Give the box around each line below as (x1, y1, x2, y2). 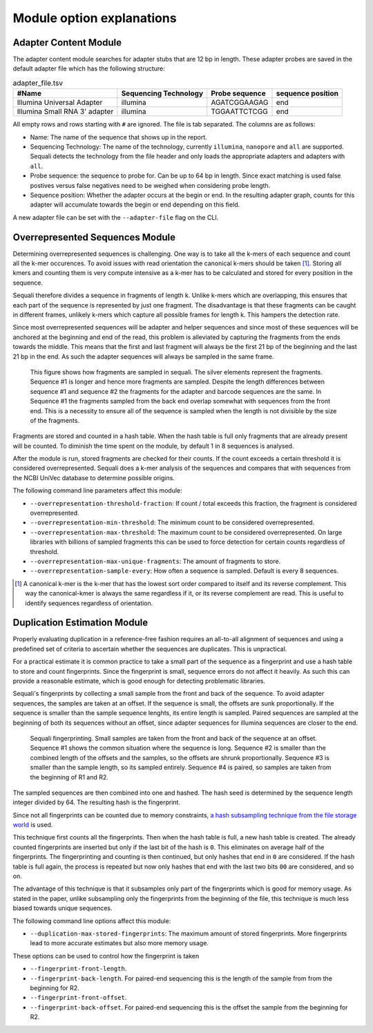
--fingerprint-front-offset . (30, 994, 127, 1002)
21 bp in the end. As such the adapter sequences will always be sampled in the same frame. (12, 352, 274, 361)
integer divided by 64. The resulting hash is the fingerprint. (12, 798, 181, 806)
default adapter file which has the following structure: (12, 64, 165, 73)
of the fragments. (30, 416, 79, 424)
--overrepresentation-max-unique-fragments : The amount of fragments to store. (30, 557, 281, 565)
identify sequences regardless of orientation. (25, 598, 153, 607)
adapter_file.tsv (12, 78, 64, 88)
